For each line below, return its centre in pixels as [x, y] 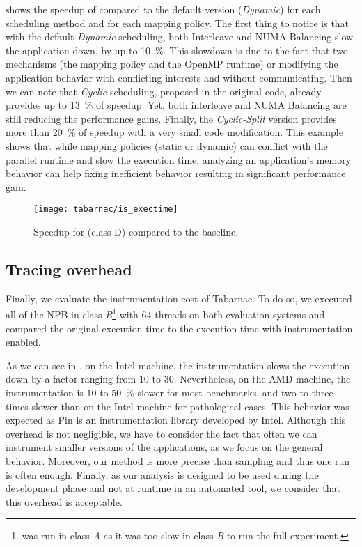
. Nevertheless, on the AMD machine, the [262, 379]
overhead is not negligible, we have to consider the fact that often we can [162, 433]
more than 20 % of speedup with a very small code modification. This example [174, 132]
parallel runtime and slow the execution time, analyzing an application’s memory [179, 159]
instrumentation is [45, 392]
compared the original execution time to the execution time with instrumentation [179, 328]
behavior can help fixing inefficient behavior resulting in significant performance [176, 173]
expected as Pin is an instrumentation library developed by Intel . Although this [176, 420]
